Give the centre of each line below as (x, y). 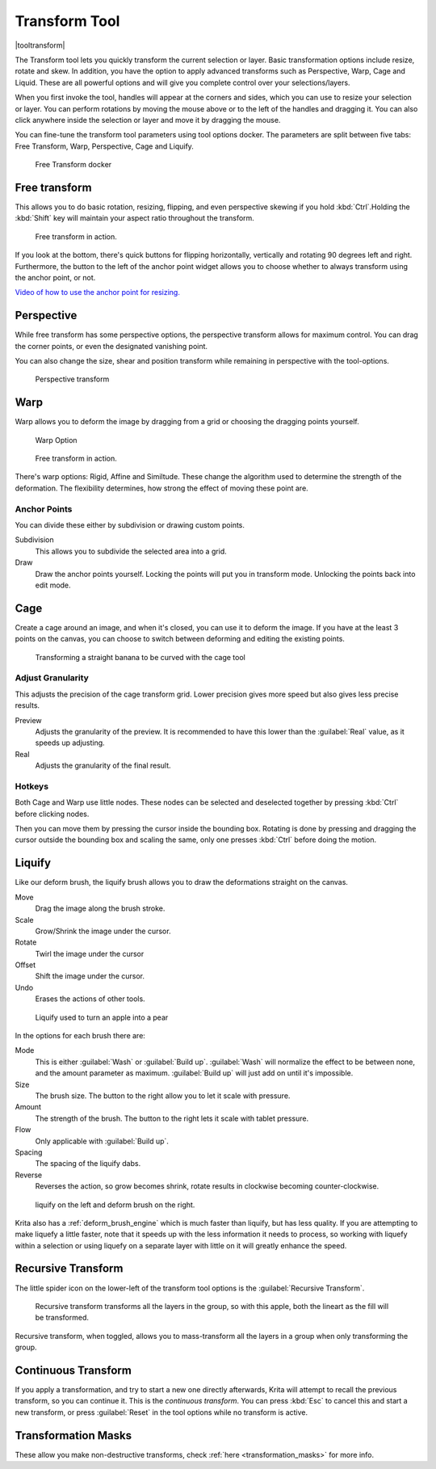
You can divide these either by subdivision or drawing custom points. (130, 525)
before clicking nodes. (52, 814)
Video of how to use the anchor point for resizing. (98, 293)
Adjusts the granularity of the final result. (103, 766)
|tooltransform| (40, 45)
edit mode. (53, 585)
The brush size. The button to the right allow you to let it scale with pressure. (163, 1096)
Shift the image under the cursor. (90, 976)
